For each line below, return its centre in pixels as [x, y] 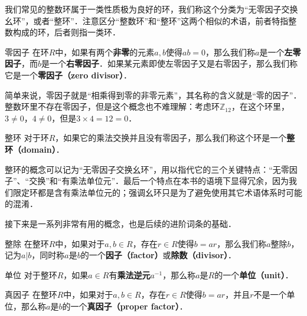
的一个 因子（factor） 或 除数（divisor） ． [159, 255]
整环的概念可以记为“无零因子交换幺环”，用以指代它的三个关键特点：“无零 [147, 169]
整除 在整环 [27, 243]
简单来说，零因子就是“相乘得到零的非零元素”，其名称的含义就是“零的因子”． [153, 95]
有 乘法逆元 [130, 274]
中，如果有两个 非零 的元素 [105, 52]
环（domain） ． [35, 149]
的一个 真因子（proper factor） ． [125, 306]
